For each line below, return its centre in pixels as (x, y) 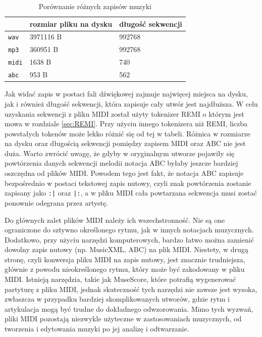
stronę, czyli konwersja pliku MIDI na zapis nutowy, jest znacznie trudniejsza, (125, 259)
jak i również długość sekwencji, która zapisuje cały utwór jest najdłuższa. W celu (131, 103)
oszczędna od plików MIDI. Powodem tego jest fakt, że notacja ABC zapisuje (124, 173)
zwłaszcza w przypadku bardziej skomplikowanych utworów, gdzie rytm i (117, 299)
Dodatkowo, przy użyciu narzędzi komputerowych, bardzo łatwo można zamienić (129, 239)
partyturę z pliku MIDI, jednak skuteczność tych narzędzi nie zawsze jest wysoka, (131, 289)
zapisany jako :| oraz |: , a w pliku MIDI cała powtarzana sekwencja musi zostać (131, 193)
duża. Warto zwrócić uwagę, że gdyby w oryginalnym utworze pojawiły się (120, 153)
